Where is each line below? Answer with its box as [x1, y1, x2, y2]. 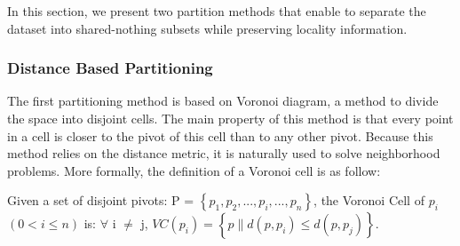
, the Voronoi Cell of [313, 191, 424, 210]
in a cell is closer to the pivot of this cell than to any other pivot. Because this [7, 126, 433, 145]
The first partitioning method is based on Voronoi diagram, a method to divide [7, 91, 439, 110]
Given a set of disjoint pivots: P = [7, 191, 194, 210]
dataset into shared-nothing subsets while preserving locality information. [7, 19, 408, 37]
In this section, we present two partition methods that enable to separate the [7, 2, 426, 20]
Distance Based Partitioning [7, 57, 213, 79]
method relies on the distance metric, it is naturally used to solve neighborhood [7, 144, 440, 163]
